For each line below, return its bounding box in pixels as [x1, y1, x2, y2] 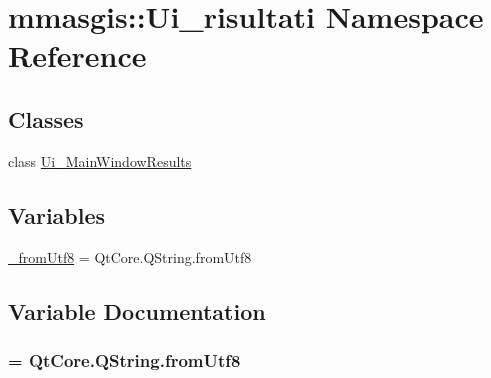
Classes [8, 103, 84, 134]
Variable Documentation [8, 295, 266, 326]
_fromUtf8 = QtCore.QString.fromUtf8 [8, 246, 252, 267]
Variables [8, 199, 106, 230]
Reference [8, 35, 147, 76]
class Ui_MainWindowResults [8, 150, 192, 171]
